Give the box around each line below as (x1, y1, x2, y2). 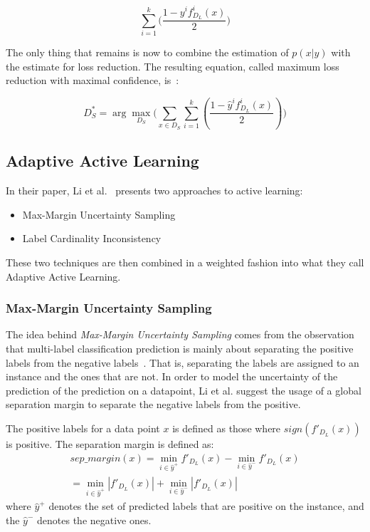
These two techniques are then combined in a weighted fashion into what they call (6, 254, 364, 269)
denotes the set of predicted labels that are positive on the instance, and (48, 499, 364, 513)
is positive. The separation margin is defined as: (6, 436, 214, 451)
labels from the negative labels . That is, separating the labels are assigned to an (6, 355, 359, 370)
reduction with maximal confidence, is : (6, 73, 179, 88)
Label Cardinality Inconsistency (22, 231, 162, 246)
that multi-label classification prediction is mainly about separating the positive (6, 340, 354, 355)
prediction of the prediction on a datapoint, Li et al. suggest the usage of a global (6, 382, 361, 397)
